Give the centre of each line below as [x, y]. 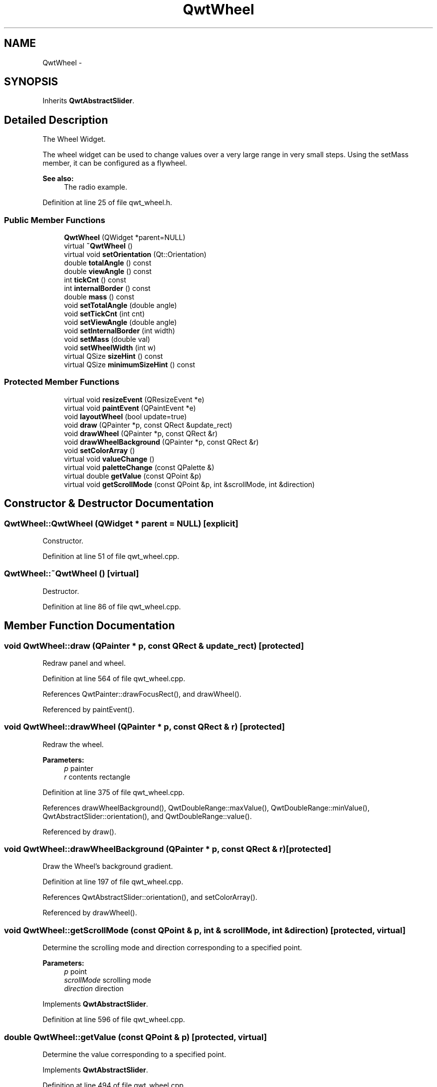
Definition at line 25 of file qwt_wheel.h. [108, 203]
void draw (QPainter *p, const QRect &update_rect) [148, 425]
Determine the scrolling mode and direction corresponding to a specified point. [172, 948]
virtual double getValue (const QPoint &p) [133, 476]
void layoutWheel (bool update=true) [125, 416]
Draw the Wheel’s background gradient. [108, 866]
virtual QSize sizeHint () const [113, 356]
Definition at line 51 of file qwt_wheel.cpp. [111, 556]
